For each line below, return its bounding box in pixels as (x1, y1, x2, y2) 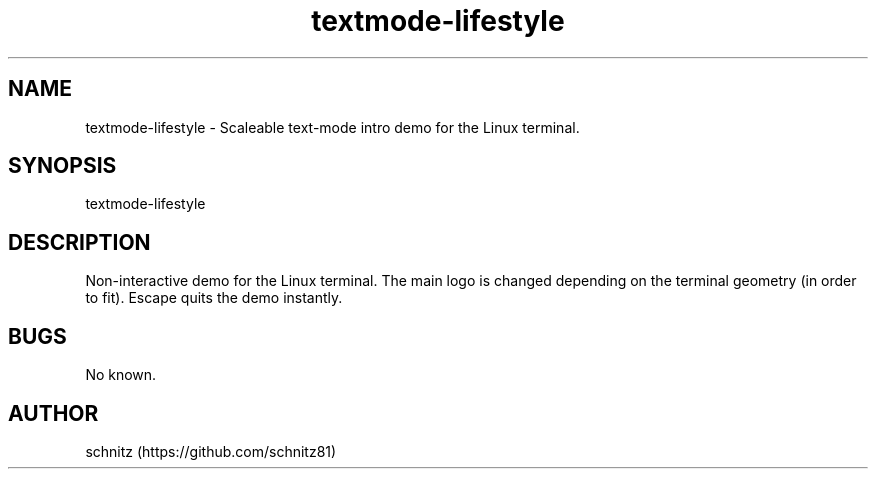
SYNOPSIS (8, 153, 117, 179)
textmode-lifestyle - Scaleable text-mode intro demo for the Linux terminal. (85, 118, 580, 136)
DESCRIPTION (8, 229, 151, 255)
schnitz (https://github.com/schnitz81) (85, 442, 337, 460)
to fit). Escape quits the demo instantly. (85, 289, 343, 307)
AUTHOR (8, 400, 99, 426)
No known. (85, 366, 157, 384)
